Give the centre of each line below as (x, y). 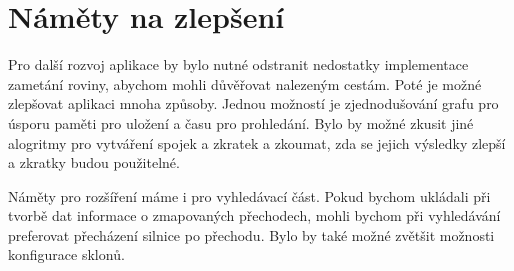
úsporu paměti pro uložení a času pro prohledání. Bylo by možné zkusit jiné (241, 122)
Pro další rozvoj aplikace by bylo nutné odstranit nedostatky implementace (238, 64)
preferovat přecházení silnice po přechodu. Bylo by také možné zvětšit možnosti (251, 234)
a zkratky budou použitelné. (94, 162)
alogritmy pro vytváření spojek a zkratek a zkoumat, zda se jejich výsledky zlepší (257, 142)
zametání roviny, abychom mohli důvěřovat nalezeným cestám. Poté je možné (245, 83)
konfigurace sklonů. (66, 254)
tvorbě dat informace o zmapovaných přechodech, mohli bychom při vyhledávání (254, 215)
